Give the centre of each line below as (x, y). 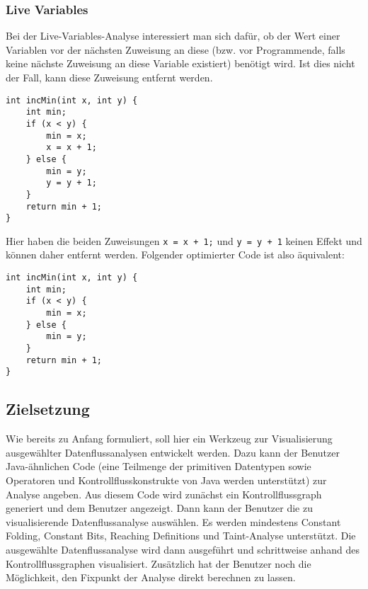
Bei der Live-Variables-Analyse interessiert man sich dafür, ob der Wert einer (173, 36)
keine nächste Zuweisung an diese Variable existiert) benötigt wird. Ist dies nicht (180, 63)
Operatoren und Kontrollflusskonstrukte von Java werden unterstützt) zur (166, 480)
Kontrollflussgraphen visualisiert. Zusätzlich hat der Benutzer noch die (159, 563)
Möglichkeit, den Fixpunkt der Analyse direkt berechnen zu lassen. (151, 577)
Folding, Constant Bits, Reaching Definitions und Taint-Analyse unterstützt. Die (181, 536)
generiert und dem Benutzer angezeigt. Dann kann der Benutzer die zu (159, 508)
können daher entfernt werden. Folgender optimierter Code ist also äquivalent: (175, 255)
